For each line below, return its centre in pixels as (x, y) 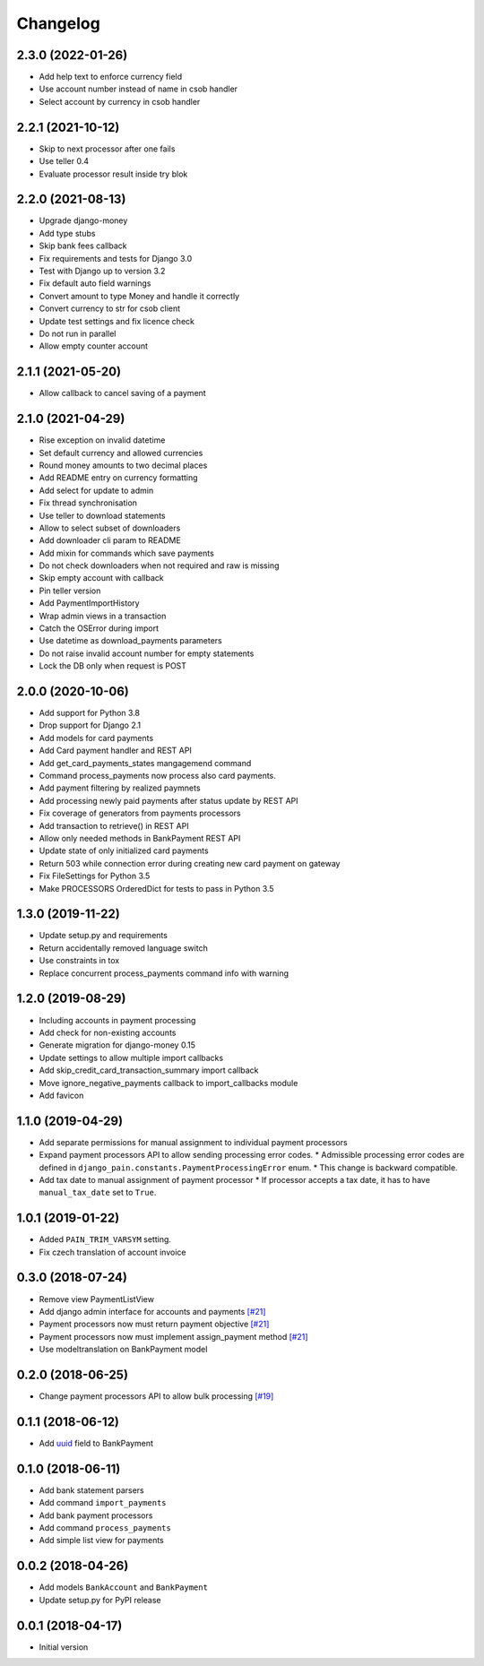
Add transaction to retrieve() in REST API (114, 825)
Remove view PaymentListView (96, 1299)
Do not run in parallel (78, 333)
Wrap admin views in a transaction (103, 616)
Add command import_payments (103, 1503)
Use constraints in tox (79, 961)
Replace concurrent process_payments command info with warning (164, 973)
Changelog (58, 23)
